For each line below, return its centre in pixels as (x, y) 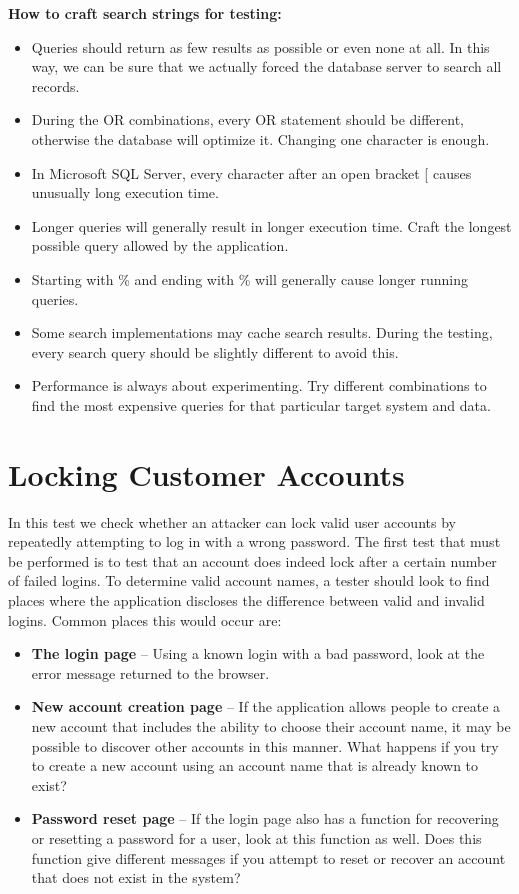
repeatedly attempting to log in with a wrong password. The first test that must (254, 541)
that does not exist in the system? (136, 877)
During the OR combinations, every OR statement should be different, (248, 119)
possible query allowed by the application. (160, 245)
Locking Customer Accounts (206, 473)
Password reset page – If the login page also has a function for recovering (265, 818)
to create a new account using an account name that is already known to (255, 765)
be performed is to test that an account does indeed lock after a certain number (252, 560)
